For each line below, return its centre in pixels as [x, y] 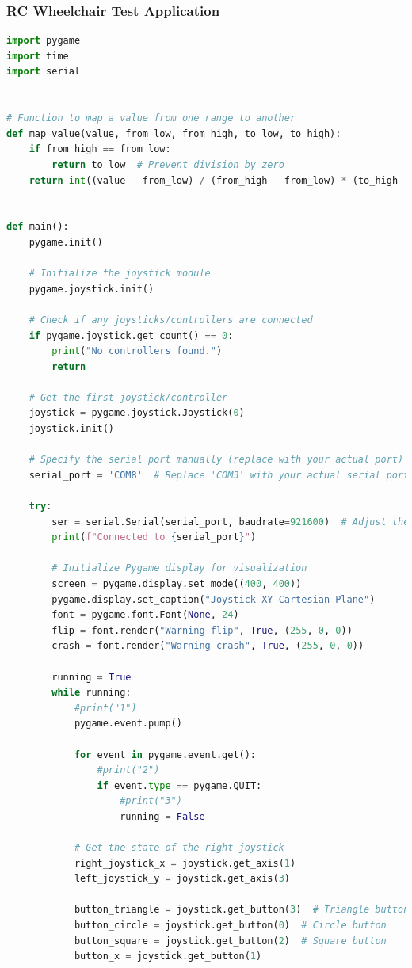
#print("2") [128, 770]
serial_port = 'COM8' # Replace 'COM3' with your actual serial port [219, 475]
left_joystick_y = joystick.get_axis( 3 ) [182, 879]
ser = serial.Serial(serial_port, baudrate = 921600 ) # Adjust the [231, 522]
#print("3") [151, 801]
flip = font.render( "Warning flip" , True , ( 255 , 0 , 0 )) [202, 630]
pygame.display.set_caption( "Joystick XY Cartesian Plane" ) [214, 599]
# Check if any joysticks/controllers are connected [171, 320]
